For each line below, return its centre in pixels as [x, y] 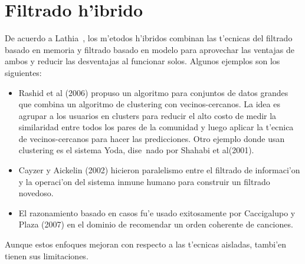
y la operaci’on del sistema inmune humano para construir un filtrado [144, 181]
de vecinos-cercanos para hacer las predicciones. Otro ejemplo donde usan [152, 138]
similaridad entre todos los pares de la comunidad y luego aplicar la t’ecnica [156, 127]
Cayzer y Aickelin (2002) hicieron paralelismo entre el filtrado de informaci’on [159, 170]
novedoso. [36, 193]
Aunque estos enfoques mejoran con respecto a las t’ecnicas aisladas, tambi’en [146, 244]
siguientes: [23, 72]
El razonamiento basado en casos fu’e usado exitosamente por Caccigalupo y [157, 212]
